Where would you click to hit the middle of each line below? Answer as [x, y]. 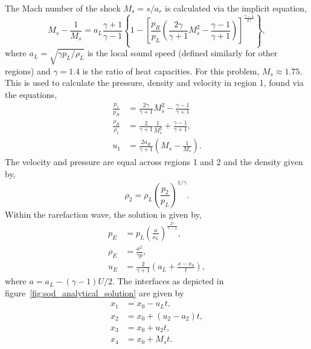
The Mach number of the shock [63, 8]
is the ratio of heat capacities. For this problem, [171, 70]
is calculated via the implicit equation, [236, 8]
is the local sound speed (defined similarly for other [182, 53]
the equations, [31, 95]
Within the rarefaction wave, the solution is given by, [103, 214]
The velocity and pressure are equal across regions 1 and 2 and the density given [154, 162]
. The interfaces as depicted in [168, 281]
